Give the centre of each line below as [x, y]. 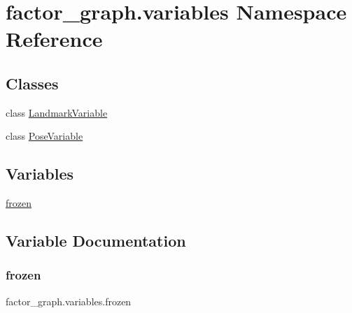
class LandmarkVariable [57, 112]
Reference [54, 39]
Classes [32, 83]
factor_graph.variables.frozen [69, 301]
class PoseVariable [44, 136]
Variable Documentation [96, 241]
